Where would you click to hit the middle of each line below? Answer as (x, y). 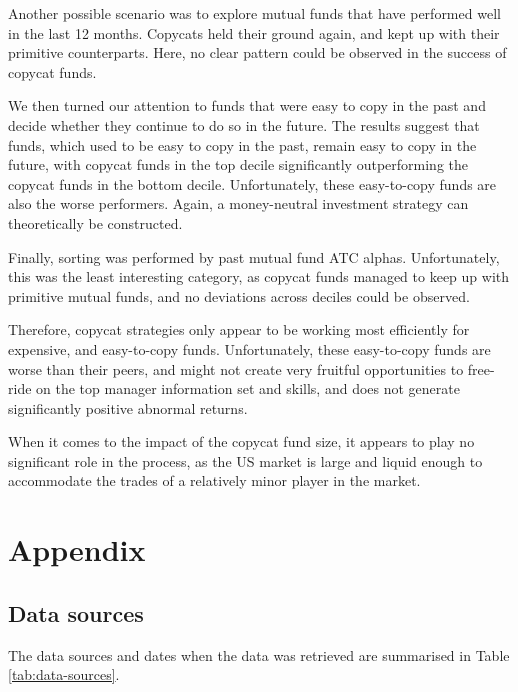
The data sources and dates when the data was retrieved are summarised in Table (259, 654)
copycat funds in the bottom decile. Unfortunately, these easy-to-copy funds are (252, 183)
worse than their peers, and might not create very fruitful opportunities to (236, 368)
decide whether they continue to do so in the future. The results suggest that (244, 124)
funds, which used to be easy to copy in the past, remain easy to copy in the (242, 144)
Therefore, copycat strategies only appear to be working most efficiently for (239, 329)
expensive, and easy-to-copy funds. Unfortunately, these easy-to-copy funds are (249, 348)
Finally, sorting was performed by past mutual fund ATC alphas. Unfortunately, (254, 256)
